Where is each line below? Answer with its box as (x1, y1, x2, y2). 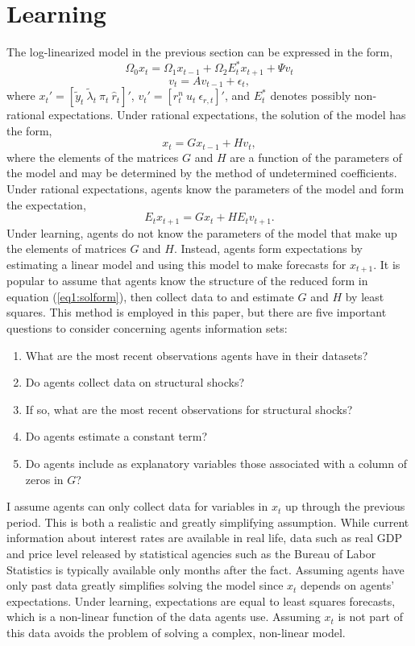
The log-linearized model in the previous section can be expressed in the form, (6, 43, 393, 60)
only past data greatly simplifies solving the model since (6, 577, 284, 594)
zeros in (25, 470, 64, 487)
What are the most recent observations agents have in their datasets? (25, 346, 368, 363)
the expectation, (6, 196, 86, 213)
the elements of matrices (6, 240, 127, 257)
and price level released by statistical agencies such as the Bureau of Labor (6, 545, 376, 561)
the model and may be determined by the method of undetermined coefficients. (6, 164, 397, 181)
